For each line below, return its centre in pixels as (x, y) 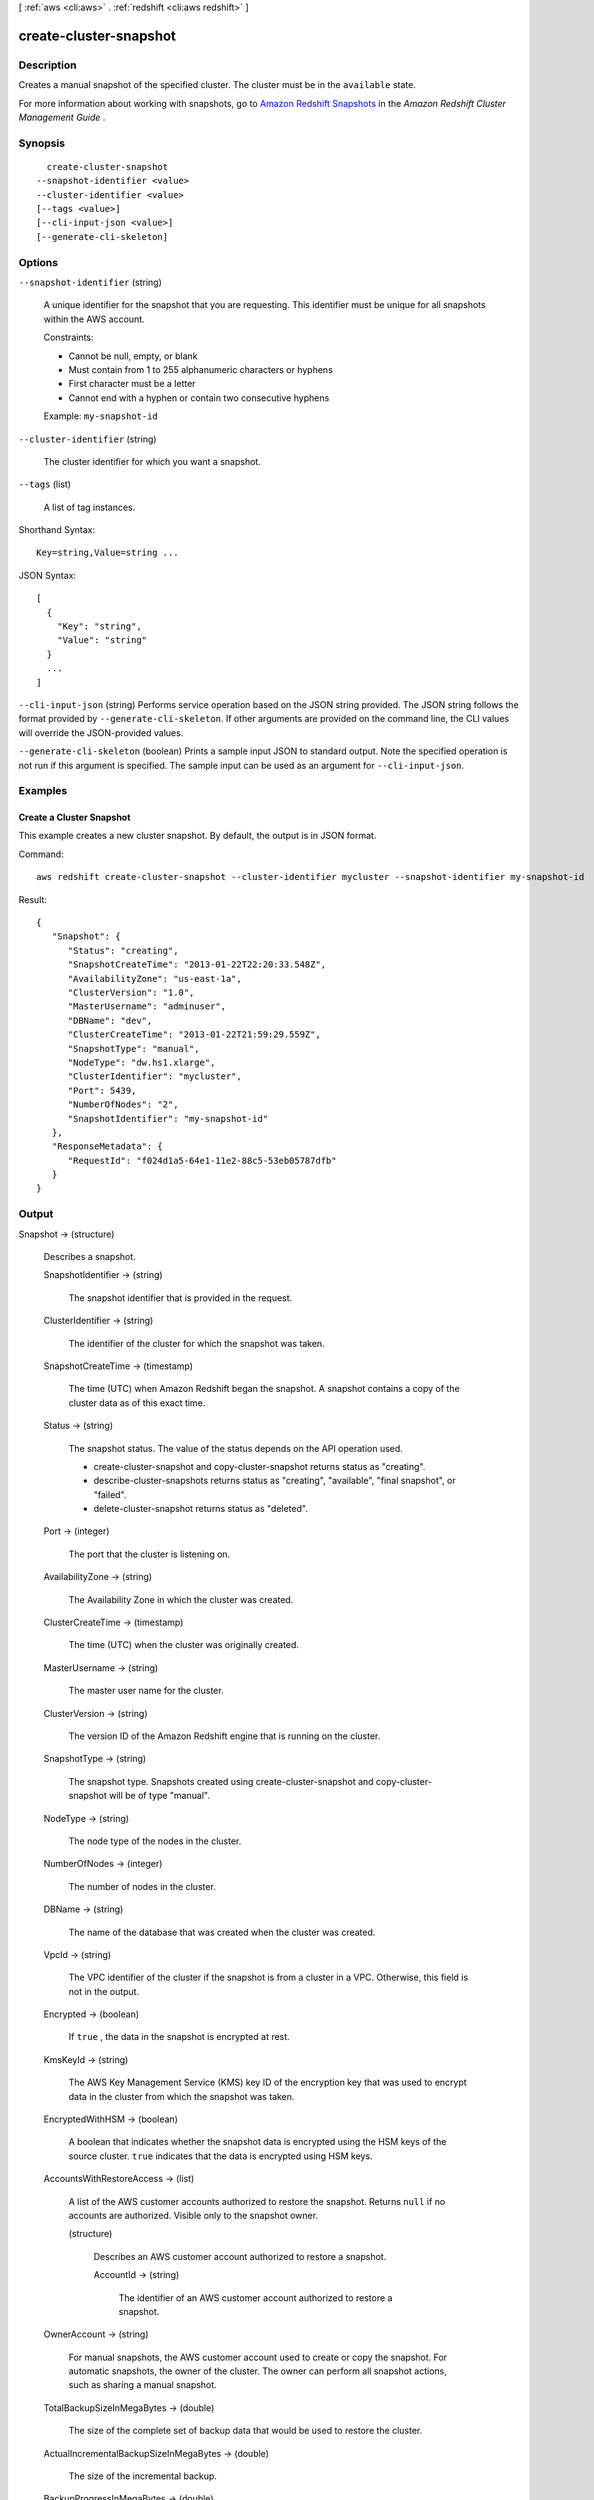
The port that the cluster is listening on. (149, 1554)
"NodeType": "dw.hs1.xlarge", (141, 1062)
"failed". (110, 1494)
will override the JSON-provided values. (101, 732)
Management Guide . (62, 117)
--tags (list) (45, 484)
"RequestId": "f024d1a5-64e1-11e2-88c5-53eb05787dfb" (202, 1160)
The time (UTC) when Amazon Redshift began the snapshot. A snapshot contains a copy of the (264, 1389)
